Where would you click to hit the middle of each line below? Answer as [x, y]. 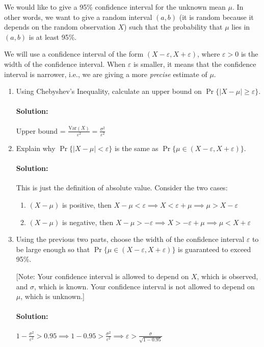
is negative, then [88, 222]
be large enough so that [53, 249]
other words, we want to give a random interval [78, 17]
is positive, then [87, 204]
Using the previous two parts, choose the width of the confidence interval [130, 239]
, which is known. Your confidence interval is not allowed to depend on [144, 286]
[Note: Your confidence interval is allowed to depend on [102, 276]
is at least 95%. [53, 36]
